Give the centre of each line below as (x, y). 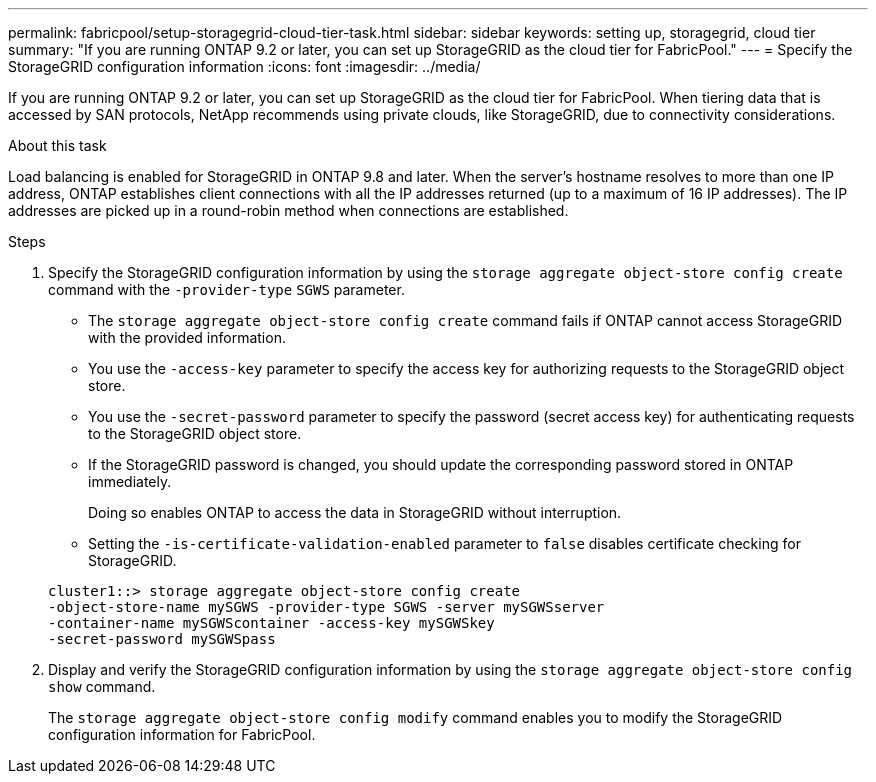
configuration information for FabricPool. (182, 734)
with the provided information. (187, 337)
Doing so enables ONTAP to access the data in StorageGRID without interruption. (355, 512)
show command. (102, 686)
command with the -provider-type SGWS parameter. (226, 289)
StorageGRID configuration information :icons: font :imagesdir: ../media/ (244, 66)
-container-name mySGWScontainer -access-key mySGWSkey (271, 623)
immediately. (130, 481)
